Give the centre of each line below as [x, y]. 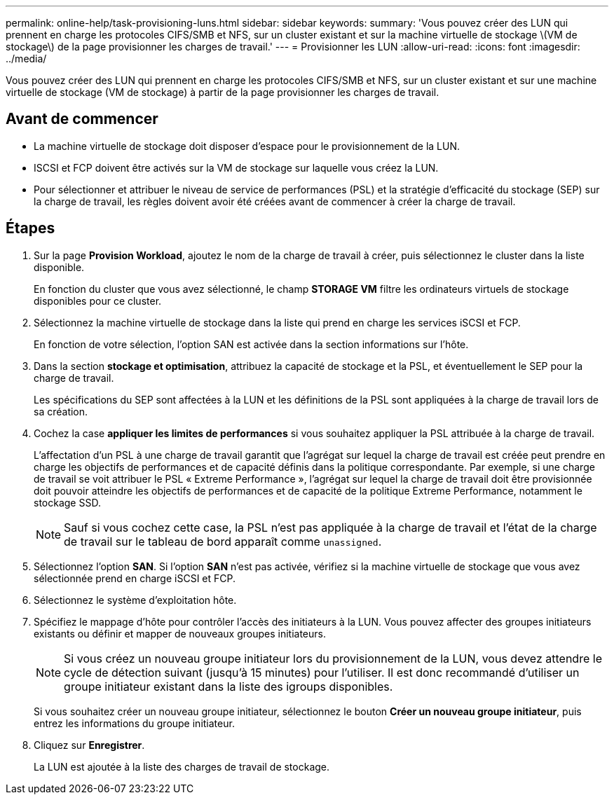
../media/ [26, 58]
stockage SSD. [67, 502]
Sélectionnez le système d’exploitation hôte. [135, 600]
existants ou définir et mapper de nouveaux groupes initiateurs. [180, 633]
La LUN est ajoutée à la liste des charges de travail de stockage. [182, 766]
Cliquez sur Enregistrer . [89, 745]
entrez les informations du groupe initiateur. [134, 723]
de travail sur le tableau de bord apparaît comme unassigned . [223, 541]
